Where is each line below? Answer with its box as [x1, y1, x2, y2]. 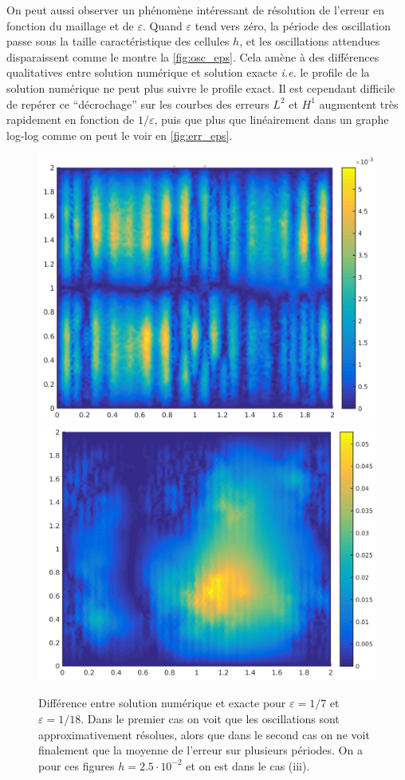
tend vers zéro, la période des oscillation [195, 17, 391, 34]
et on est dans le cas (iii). [186, 757, 310, 774]
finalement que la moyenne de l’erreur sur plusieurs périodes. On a [38, 742, 363, 758]
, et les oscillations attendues [239, 33, 380, 50]
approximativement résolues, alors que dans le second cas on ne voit [38, 726, 370, 742]
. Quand [143, 17, 183, 34]
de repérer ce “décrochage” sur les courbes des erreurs [6, 95, 269, 112]
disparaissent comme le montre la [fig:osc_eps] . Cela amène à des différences [6, 48, 379, 65]
